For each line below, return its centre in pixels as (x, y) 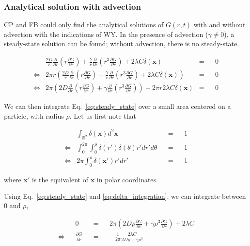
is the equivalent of (60, 180)
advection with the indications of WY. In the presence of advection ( (106, 34)
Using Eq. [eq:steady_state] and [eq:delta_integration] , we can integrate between (125, 196)
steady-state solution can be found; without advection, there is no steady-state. (122, 44)
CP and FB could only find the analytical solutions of (84, 25)
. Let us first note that (103, 115)
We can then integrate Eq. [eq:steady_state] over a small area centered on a (117, 106)
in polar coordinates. (127, 180)
